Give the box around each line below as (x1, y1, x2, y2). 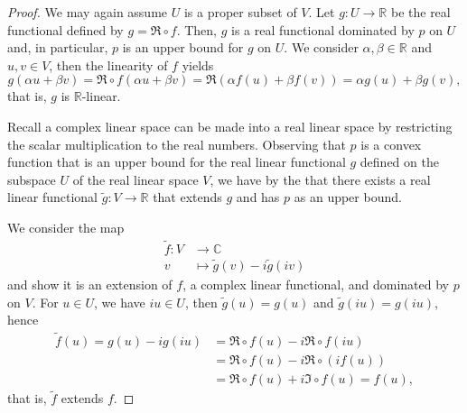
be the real (390, 3, 451, 21)
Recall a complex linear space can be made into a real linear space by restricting (7, 116, 453, 135)
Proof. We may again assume (7, 3, 168, 21)
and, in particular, (7, 38, 108, 57)
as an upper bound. (294, 188, 402, 206)
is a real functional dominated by (231, 20, 415, 39)
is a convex (360, 134, 422, 153)
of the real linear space (72, 170, 199, 188)
